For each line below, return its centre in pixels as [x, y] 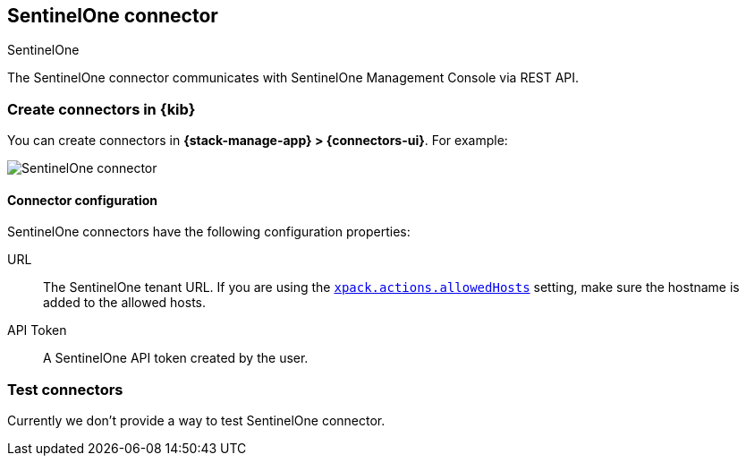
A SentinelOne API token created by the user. [176, 358]
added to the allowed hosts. [124, 303]
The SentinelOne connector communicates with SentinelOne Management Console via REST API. [293, 78]
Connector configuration [82, 200]
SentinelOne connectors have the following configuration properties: [209, 232]
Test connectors [65, 389]
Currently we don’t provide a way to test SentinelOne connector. [196, 421]
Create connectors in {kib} [102, 109]
